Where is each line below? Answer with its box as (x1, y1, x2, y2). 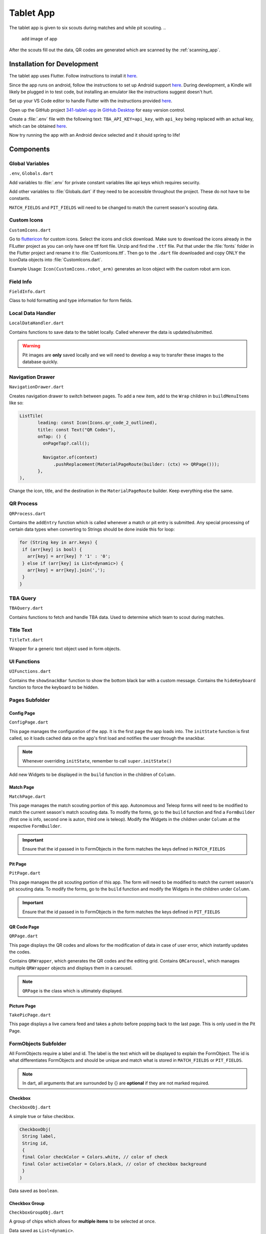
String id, (22, 1140, 49, 1146)
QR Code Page (9, 924, 39, 930)
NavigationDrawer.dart (9, 384, 64, 390)
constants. (9, 195, 31, 201)
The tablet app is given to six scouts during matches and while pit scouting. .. (9, 25, 166, 31)
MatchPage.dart (9, 794, 46, 799)
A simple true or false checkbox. (9, 1113, 75, 1119)
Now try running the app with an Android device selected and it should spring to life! (9, 132, 180, 138)
